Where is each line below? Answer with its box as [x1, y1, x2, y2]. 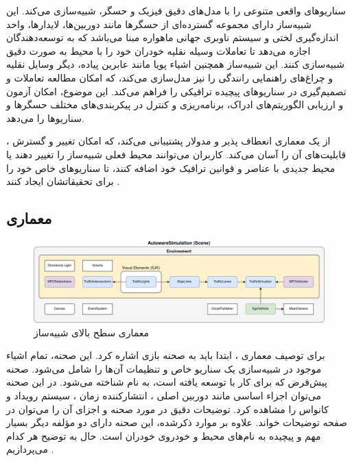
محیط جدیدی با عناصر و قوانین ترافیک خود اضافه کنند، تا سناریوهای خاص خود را [6, 160, 336, 175]
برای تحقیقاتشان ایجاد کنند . [6, 174, 120, 188]
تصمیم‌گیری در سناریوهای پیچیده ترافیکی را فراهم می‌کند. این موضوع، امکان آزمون [6, 84, 347, 98]
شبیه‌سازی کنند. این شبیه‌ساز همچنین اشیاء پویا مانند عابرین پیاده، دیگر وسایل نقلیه [6, 57, 344, 71]
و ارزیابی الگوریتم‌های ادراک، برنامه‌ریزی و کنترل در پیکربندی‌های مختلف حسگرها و [6, 97, 344, 112]
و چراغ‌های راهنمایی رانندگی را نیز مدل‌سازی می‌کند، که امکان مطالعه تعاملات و [6, 70, 333, 84]
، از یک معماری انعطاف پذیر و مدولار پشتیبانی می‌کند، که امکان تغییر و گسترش [6, 134, 331, 148]
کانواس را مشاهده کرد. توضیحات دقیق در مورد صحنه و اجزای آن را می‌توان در [6, 401, 329, 416]
